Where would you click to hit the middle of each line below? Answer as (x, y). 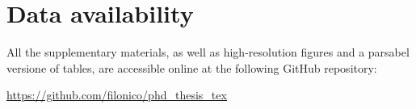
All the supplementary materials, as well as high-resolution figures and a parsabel (208, 52)
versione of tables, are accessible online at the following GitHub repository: (192, 67)
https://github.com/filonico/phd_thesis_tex (117, 95)
